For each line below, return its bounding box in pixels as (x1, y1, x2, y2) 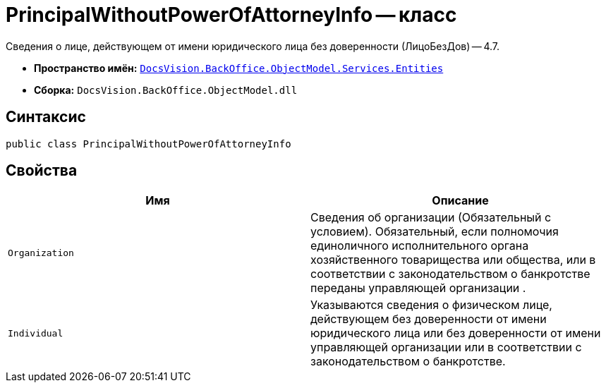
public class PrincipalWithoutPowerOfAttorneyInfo (6, 138, 291, 150)
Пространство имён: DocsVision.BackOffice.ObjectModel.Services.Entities (34, 61, 444, 74)
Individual (8, 327, 63, 339)
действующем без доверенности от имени (310, 312, 547, 327)
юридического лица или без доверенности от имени (310, 326, 601, 341)
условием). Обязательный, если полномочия (310, 224, 559, 239)
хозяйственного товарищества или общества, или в (310, 253, 596, 267)
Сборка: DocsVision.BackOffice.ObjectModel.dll (34, 83, 298, 96)
